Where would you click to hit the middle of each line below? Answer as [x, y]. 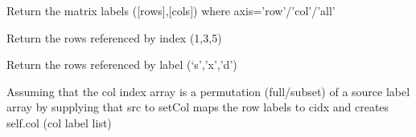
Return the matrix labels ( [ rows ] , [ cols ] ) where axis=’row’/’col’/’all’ [171, 10]
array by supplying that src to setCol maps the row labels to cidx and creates [198, 107]
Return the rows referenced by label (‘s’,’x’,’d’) [122, 64]
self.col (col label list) [59, 122]
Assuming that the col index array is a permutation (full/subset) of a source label [208, 91]
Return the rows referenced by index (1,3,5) [114, 37]
